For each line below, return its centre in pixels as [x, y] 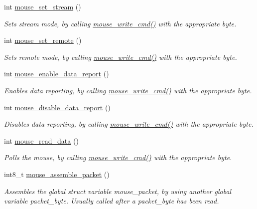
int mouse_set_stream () [43, 6]
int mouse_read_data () [41, 140]
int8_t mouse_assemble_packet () [57, 174]
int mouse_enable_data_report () [57, 74]
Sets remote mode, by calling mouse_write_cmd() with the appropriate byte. [121, 57]
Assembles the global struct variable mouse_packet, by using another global [118, 191]
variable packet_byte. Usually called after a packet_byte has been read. [112, 201]
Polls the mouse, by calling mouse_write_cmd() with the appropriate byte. [118, 157]
